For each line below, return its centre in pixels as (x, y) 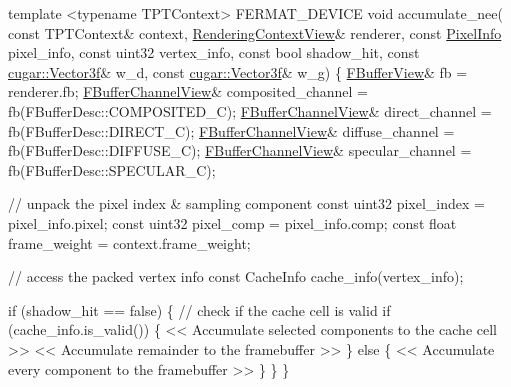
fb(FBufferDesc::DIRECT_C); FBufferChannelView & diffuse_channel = (231, 130)
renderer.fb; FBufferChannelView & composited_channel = (188, 91)
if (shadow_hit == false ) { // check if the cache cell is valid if (199, 309)
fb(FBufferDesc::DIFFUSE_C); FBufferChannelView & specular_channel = (240, 150)
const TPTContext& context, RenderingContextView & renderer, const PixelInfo (255, 32)
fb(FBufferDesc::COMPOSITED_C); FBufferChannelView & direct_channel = (250, 110)
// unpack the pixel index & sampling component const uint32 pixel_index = (246, 203)
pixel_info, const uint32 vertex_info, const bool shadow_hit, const (214, 52)
